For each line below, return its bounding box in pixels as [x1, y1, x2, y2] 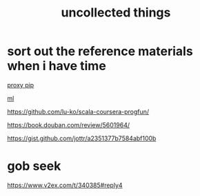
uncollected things [61, 5, 171, 21]
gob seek [7, 158, 61, 174]
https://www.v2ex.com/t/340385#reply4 [7, 181, 123, 189]
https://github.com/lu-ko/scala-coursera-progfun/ [7, 107, 150, 116]
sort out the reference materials [7, 43, 193, 59]
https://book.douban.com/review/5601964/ [7, 120, 130, 129]
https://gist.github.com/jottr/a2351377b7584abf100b [7, 134, 157, 142]
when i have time [7, 58, 107, 74]
